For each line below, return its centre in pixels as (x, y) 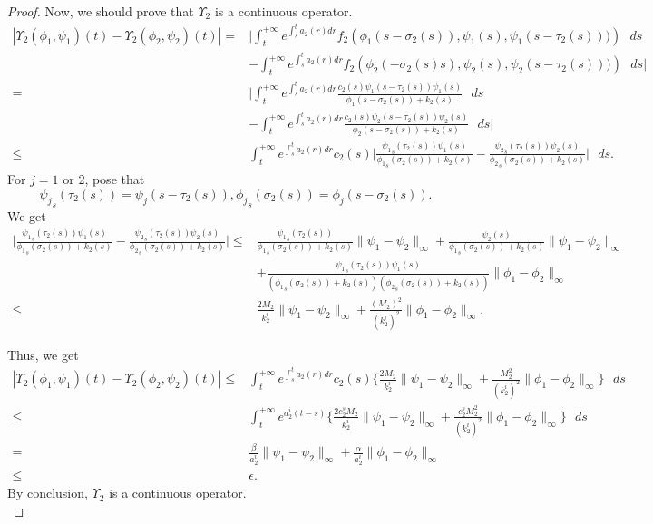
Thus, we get (43, 354)
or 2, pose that (104, 179)
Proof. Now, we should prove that (101, 11)
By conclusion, (48, 493)
